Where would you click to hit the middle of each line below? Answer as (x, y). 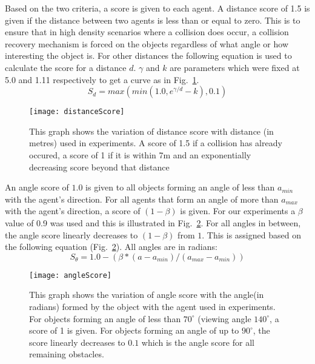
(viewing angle (224, 318)
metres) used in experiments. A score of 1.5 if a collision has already (156, 143)
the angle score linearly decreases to (71, 234)
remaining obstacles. (67, 354)
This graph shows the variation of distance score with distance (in (151, 131)
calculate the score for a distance (66, 67)
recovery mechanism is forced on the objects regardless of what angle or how (147, 43)
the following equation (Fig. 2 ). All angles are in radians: (111, 247)
